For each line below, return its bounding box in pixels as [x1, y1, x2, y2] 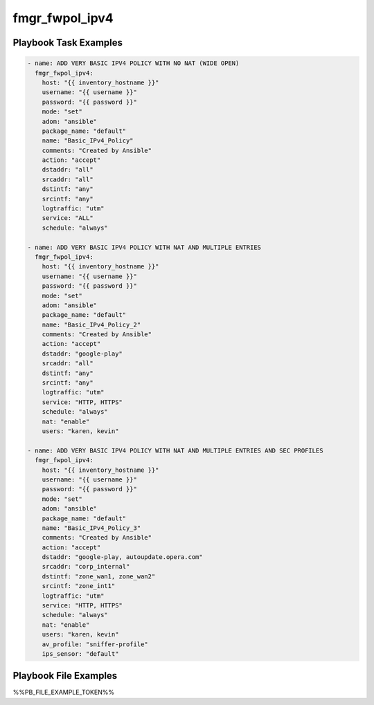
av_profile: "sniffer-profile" [42, 640, 148, 648]
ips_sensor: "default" [42, 650, 119, 657]
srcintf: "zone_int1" [42, 582, 116, 590]
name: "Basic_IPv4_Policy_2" [42, 320, 141, 329]
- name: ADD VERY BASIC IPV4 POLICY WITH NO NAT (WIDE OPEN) [27, 59, 240, 67]
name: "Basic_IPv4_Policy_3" [42, 524, 141, 532]
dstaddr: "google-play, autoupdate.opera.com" [42, 553, 204, 561]
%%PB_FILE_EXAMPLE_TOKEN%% [12, 688, 114, 697]
